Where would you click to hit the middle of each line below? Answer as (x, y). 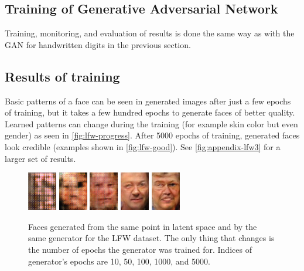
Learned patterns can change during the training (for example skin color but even (151, 123)
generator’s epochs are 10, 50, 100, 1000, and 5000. (119, 261)
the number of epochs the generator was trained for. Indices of (140, 249)
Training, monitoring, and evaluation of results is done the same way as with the (150, 33)
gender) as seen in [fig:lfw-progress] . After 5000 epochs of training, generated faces (152, 135)
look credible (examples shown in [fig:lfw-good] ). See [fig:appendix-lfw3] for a (143, 146)
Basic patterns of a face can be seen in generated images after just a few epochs (148, 101)
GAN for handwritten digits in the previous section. (98, 44)
